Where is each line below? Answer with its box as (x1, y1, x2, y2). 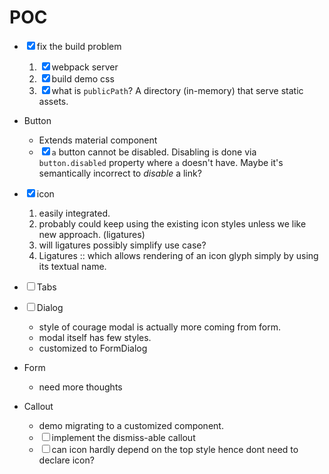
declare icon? (38, 454, 95, 466)
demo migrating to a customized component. (38, 419, 224, 431)
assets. (38, 95, 69, 107)
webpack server (51, 61, 119, 73)
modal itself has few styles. (38, 331, 152, 343)
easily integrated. (38, 207, 111, 219)
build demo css (51, 72, 115, 85)
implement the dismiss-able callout (51, 431, 196, 443)
